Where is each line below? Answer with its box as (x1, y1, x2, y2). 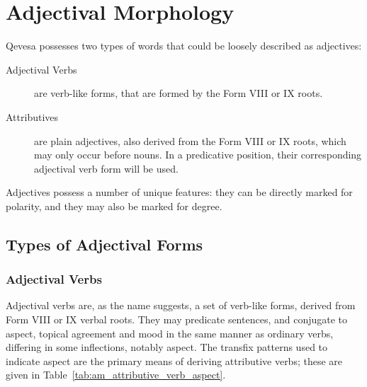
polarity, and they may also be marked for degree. (6, 198, 222, 213)
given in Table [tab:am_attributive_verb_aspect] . (6, 367, 226, 382)
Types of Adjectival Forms (6, 233, 203, 255)
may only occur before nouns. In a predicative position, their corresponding (34, 147, 362, 162)
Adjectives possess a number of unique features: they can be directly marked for (6, 185, 353, 200)
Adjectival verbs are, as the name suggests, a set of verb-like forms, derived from (6, 298, 356, 313)
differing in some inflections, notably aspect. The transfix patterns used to (6, 340, 328, 354)
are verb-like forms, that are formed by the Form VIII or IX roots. (34, 86, 323, 100)
